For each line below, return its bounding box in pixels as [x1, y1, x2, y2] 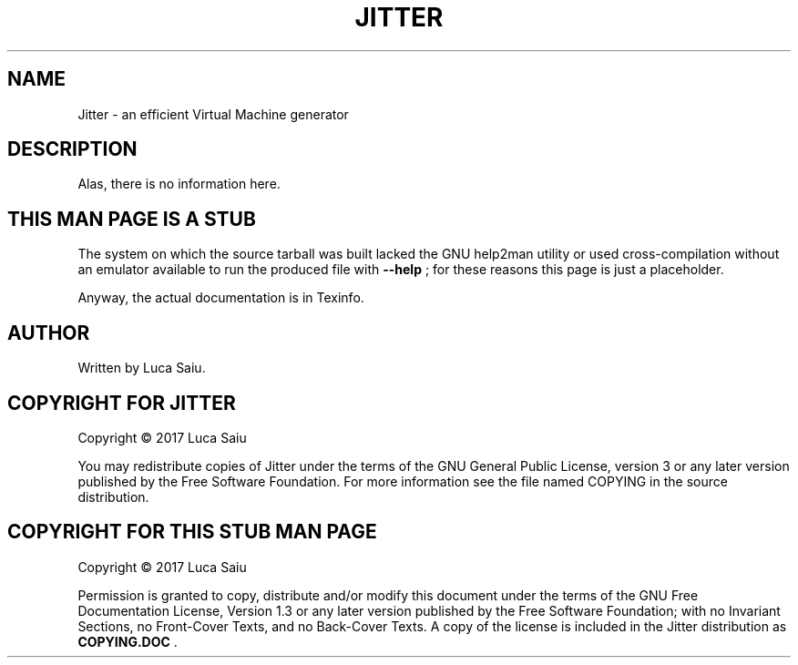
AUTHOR [7, 321, 90, 344]
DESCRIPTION [7, 138, 138, 161]
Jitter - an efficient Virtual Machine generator [77, 106, 349, 122]
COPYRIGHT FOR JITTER [7, 391, 236, 414]
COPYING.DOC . [77, 633, 178, 650]
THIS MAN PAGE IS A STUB [7, 207, 256, 230]
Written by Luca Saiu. [77, 360, 206, 376]
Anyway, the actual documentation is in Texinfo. [77, 290, 364, 306]
